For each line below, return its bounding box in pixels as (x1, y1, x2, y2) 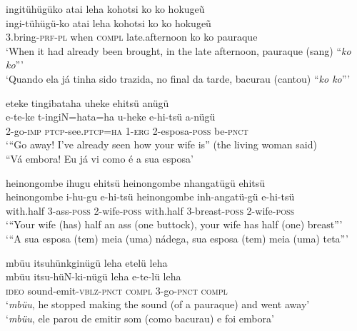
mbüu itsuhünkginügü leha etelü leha (6, 255, 168, 270)
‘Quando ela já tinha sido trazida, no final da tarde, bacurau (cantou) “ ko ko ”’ (6, 71, 351, 86)
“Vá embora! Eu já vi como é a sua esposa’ (6, 151, 193, 165)
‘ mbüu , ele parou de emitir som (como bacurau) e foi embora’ (6, 310, 274, 325)
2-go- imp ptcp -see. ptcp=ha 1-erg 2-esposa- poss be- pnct (6, 123, 248, 138)
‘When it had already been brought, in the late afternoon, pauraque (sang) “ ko (6, 43, 351, 58)
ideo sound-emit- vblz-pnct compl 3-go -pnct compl (6, 282, 228, 297)
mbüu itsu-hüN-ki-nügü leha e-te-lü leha (6, 269, 181, 284)
